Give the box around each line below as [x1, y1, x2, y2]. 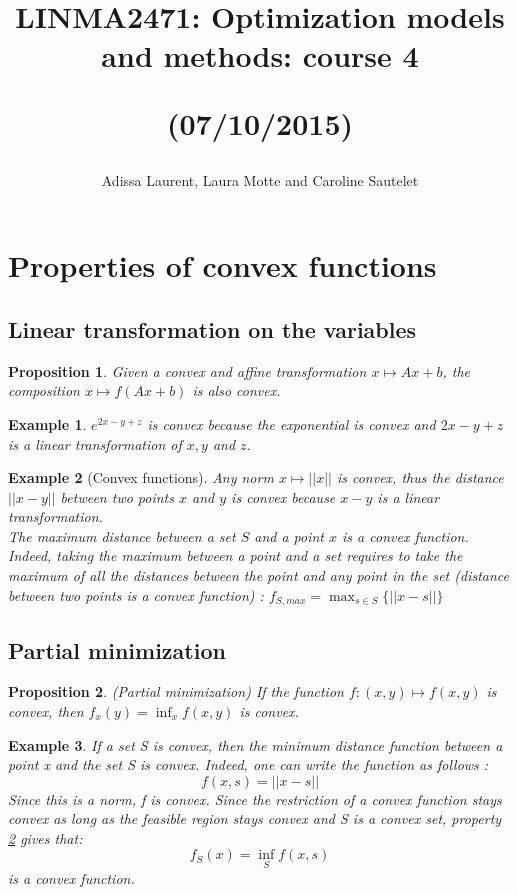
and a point [254, 525, 325, 546]
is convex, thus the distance [336, 467, 504, 488]
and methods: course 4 [101, 35, 419, 76]
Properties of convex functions [8, 245, 437, 286]
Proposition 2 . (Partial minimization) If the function [8, 681, 344, 702]
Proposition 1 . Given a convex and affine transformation [8, 360, 367, 381]
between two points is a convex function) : [8, 584, 264, 605]
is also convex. [192, 380, 281, 401]
